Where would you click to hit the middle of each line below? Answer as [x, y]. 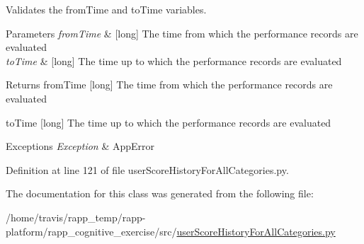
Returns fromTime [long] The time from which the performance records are [169, 85]
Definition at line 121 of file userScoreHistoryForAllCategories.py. [147, 169]
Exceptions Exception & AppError [80, 146]
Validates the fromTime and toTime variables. [106, 9]
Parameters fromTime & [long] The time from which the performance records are [182, 33]
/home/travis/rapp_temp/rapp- [76, 217]
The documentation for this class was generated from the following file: [160, 193]
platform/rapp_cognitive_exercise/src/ [91, 231]
